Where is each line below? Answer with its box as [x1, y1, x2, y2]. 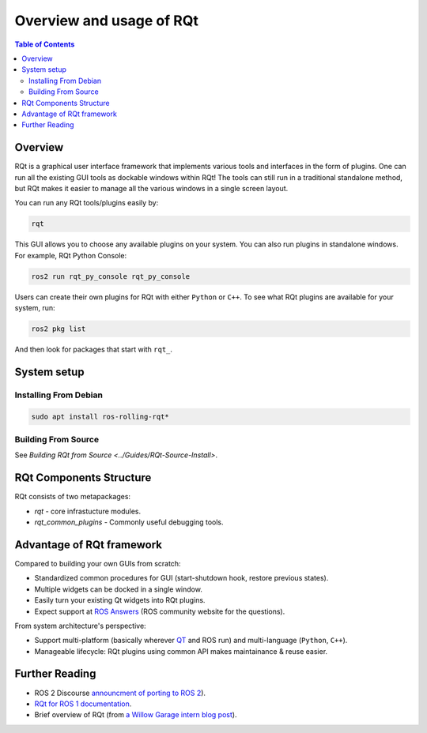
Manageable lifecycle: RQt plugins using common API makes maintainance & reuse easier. [34, 646, 328, 656]
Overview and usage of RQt [14, 12, 199, 29]
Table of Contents [14, 39, 75, 49]
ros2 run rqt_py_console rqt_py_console [31, 272, 190, 280]
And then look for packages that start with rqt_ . [14, 344, 173, 355]
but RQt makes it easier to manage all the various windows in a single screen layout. [14, 183, 289, 193]
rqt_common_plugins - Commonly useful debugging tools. [34, 517, 224, 527]
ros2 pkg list [31, 325, 86, 333]
